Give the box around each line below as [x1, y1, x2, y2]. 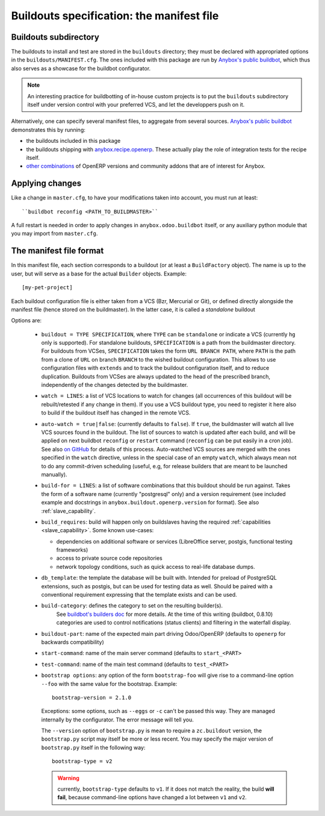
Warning [57, 774, 79, 782]
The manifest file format [11, 246, 104, 256]
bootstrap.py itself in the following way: [41, 744, 146, 751]
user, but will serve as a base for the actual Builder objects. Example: [11, 270, 187, 277]
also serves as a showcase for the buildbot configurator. [11, 64, 151, 72]
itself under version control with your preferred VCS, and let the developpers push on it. [27, 101, 245, 108]
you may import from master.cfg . [11, 230, 98, 237]
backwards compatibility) [41, 638, 105, 645]
